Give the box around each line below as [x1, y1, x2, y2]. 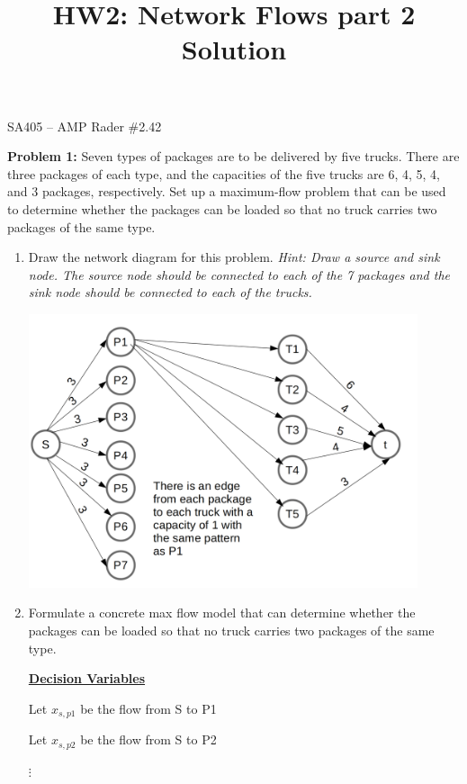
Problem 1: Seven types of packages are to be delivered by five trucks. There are [7, 147, 460, 166]
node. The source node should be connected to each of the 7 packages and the [28, 265, 450, 284]
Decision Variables [28, 669, 146, 688]
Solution [181, 31, 287, 68]
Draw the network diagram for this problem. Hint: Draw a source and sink [28, 248, 440, 266]
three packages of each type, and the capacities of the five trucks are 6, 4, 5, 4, [7, 164, 440, 183]
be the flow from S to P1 [80, 698, 217, 717]
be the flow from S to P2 [80, 730, 217, 749]
